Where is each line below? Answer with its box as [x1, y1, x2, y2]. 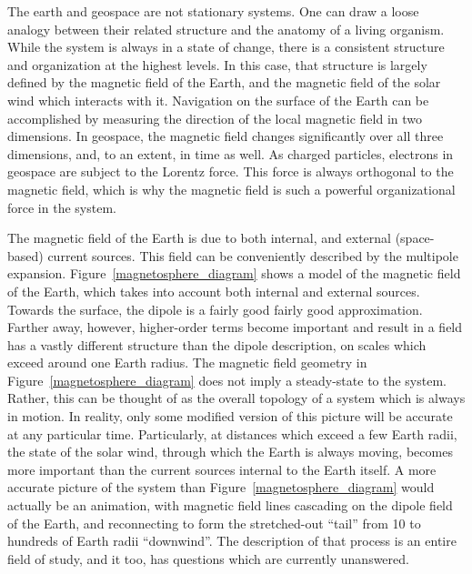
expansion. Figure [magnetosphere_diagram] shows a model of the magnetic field [7, 264, 461, 283]
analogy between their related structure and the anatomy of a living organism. [7, 19, 445, 38]
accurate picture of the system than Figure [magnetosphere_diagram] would [7, 478, 435, 497]
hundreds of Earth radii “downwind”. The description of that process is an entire [7, 531, 457, 550]
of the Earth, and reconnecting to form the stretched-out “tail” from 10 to [7, 513, 421, 532]
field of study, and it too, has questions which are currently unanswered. [7, 549, 409, 568]
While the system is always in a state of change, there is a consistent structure [7, 37, 445, 56]
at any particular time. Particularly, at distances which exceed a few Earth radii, [7, 424, 457, 443]
